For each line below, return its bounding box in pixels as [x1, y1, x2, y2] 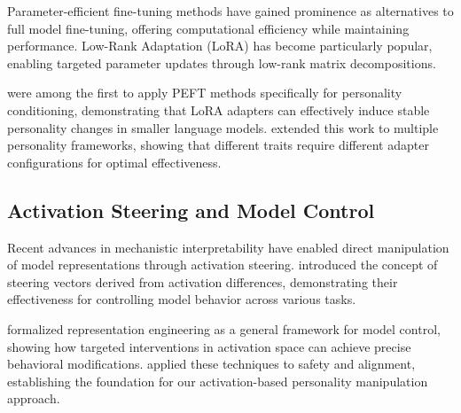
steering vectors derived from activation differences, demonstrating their [7, 272, 398, 291]
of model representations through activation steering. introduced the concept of [7, 255, 438, 274]
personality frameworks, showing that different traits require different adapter [7, 136, 429, 154]
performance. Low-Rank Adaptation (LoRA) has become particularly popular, [7, 36, 433, 55]
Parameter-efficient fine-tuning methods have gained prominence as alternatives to [7, 2, 454, 19]
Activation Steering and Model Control [7, 196, 375, 223]
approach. [7, 389, 60, 408]
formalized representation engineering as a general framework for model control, [7, 319, 441, 338]
